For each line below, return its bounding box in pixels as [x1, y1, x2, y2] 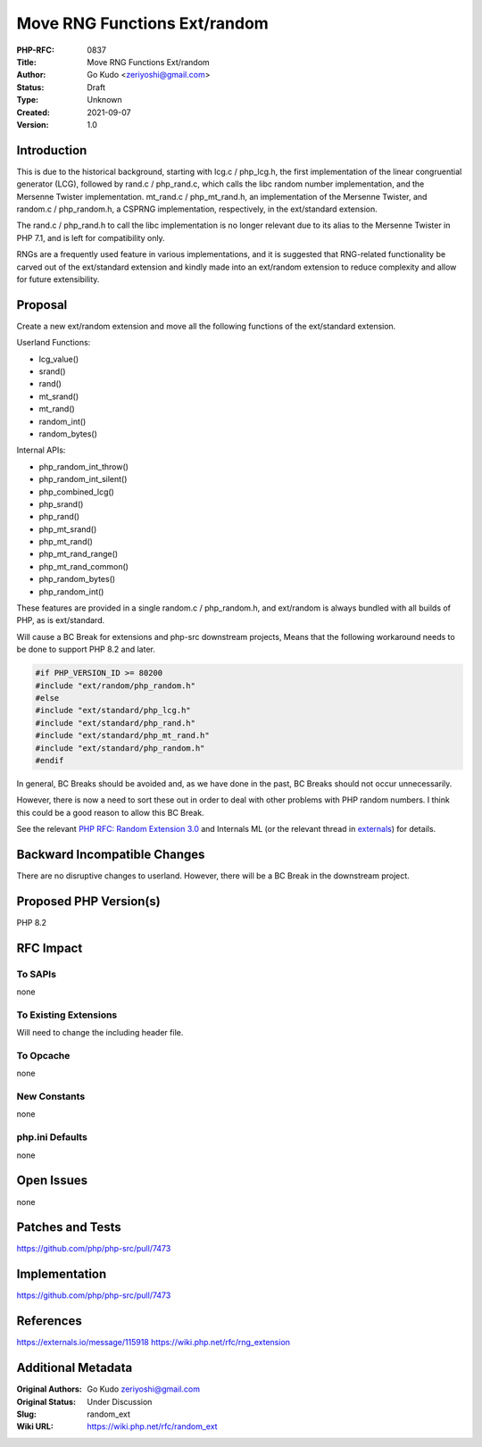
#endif [35, 755, 64, 765]
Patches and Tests [16, 1219, 122, 1235]
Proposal [16, 297, 68, 312]
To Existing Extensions [16, 1009, 118, 1021]
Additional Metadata [16, 1360, 133, 1376]
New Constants [16, 1090, 86, 1102]
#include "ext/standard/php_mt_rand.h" [35, 730, 210, 741]
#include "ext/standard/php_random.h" [35, 743, 205, 753]
